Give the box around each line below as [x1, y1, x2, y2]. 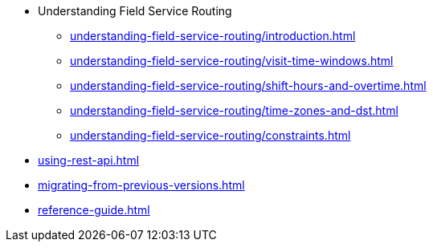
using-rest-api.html [38, 153, 140, 167]
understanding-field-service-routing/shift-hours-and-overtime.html [70, 79, 427, 92]
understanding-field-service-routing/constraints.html [70, 128, 351, 142]
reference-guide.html [38, 203, 150, 217]
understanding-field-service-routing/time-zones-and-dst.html [70, 104, 398, 117]
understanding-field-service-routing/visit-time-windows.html [70, 54, 394, 67]
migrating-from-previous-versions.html [38, 178, 245, 192]
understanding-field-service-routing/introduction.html [70, 29, 356, 43]
